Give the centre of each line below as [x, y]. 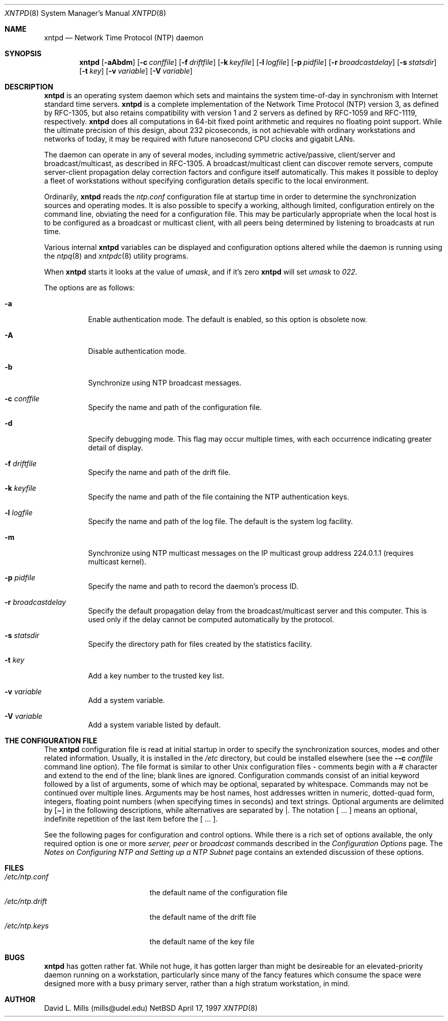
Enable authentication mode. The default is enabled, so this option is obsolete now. [228, 319]
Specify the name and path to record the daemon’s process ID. [193, 586]
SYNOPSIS [23, 53]
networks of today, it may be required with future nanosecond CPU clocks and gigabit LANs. [200, 139]
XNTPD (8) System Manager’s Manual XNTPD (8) [86, 13]
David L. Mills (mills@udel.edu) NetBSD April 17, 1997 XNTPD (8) [151, 1008]
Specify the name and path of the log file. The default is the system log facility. [220, 521]
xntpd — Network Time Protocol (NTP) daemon [124, 38]
